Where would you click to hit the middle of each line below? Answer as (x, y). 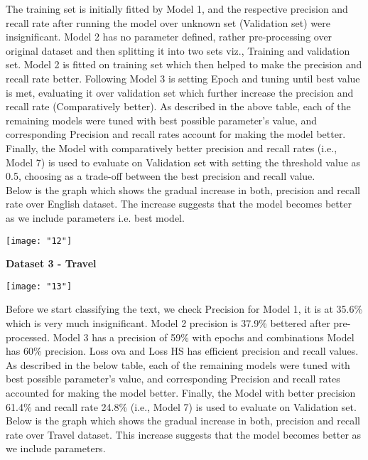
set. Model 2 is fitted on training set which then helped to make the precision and (184, 64)
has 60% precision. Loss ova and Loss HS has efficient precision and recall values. (182, 351)
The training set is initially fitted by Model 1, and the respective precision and (177, 9)
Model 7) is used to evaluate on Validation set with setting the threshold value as (183, 162)
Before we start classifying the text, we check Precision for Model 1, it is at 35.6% (184, 309)
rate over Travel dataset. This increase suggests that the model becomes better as (184, 434)
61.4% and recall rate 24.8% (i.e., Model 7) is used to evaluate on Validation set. (181, 406)
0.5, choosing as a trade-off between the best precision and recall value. (161, 176)
